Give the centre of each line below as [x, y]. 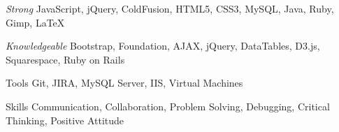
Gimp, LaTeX [35, 22]
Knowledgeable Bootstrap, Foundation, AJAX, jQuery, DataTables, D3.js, [163, 46]
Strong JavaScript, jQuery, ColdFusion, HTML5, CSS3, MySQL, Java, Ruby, [170, 8]
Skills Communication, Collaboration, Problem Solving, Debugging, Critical [168, 106]
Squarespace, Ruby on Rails [65, 59]
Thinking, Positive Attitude [65, 120]
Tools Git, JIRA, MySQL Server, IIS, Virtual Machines [124, 83]
